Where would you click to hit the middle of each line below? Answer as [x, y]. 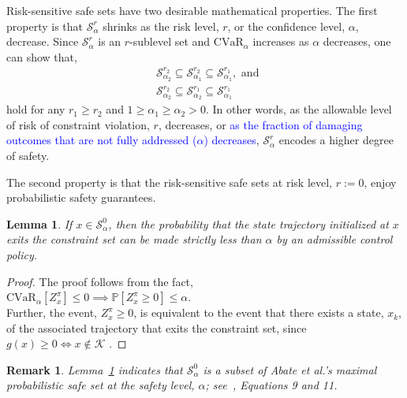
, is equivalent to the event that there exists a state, [259, 312]
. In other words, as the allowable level [299, 109]
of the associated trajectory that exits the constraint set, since [157, 327]
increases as [281, 41]
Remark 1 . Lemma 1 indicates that [95, 369]
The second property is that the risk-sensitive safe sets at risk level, [170, 182]
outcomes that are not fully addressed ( [102, 140]
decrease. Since [43, 41]
